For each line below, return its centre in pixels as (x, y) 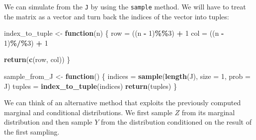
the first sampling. (32, 132)
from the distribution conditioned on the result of (176, 122)
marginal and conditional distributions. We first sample (88, 112)
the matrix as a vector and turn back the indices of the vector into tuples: (117, 16)
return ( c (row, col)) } (37, 59)
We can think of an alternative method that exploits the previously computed (123, 103)
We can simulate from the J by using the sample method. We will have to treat (125, 6)
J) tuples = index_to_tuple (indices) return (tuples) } (90, 86)
